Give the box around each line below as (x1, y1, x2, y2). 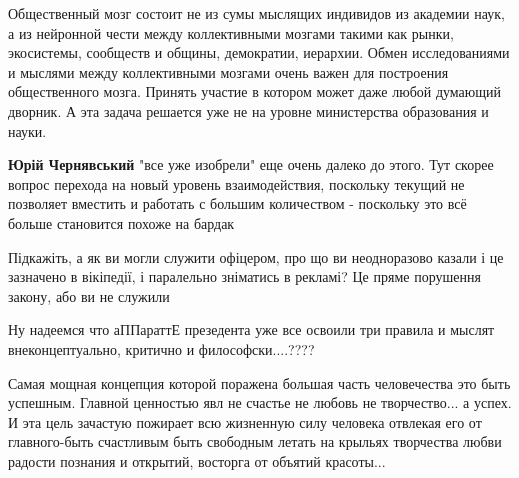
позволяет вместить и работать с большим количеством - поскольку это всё (8, 193, 467, 214)
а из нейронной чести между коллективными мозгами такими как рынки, (8, 22, 454, 43)
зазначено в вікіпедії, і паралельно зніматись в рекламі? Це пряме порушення (8, 266, 481, 287)
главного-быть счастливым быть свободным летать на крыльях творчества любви (8, 431, 502, 452)
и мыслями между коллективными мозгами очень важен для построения (8, 61, 449, 82)
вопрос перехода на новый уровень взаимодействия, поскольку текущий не (8, 173, 465, 194)
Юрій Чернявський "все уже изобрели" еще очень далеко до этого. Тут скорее (8, 154, 494, 175)
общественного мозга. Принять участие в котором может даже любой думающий (8, 81, 502, 102)
